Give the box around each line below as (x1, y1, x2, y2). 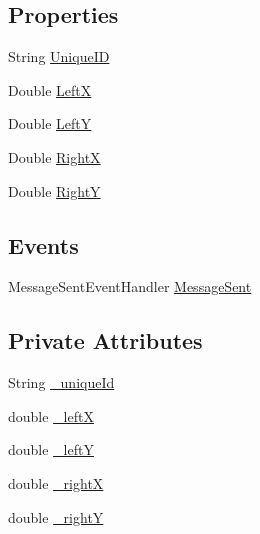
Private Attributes (8, 325, 203, 356)
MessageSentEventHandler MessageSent (8, 276, 252, 297)
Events (8, 229, 79, 260)
